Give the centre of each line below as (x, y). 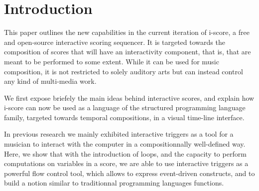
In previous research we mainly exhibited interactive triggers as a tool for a (119, 134)
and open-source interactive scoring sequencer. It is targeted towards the (115, 42)
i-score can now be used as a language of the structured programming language (125, 107)
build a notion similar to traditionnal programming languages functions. (114, 183)
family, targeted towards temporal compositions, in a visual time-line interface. (124, 117)
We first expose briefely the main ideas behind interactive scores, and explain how (129, 97)
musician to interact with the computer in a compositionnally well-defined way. (125, 144)
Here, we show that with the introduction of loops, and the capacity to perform (125, 153)
